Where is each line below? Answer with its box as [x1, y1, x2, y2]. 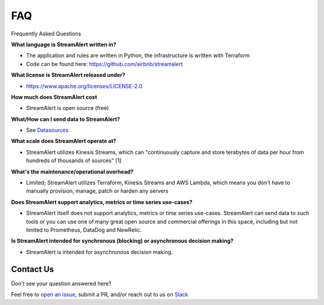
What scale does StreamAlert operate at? [11, 137, 116, 145]
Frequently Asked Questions [11, 30, 81, 37]
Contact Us [11, 264, 54, 274]
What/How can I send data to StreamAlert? [11, 115, 120, 122]
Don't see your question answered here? [11, 280, 112, 287]
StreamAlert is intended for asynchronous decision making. [26, 248, 173, 255]
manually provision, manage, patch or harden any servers [26, 187, 169, 195]
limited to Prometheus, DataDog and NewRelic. [26, 226, 142, 234]
